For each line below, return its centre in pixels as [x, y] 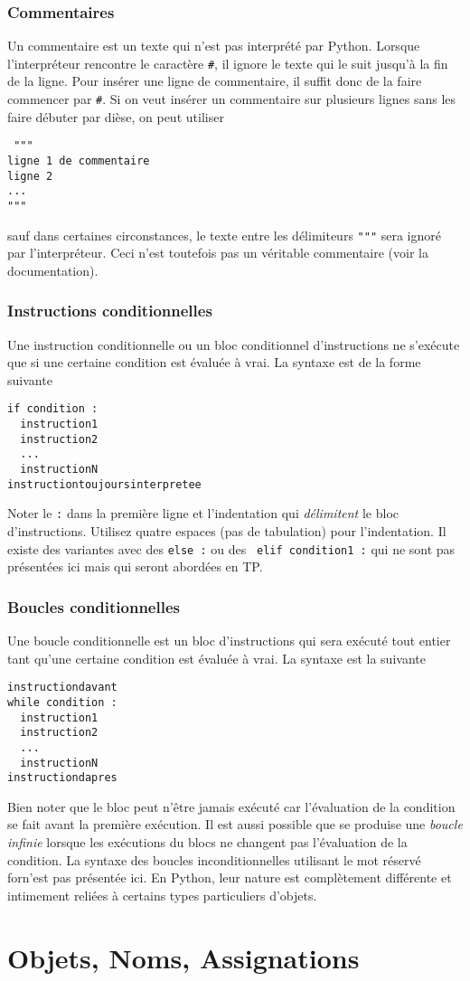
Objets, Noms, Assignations [183, 957]
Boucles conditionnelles [94, 606]
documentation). [53, 270]
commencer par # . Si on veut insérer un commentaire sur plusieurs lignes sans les [232, 99]
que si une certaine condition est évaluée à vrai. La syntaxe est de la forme [214, 362]
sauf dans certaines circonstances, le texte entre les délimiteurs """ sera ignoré [224, 235]
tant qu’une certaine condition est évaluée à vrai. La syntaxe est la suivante [216, 658]
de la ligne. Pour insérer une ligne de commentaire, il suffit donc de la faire [215, 81]
